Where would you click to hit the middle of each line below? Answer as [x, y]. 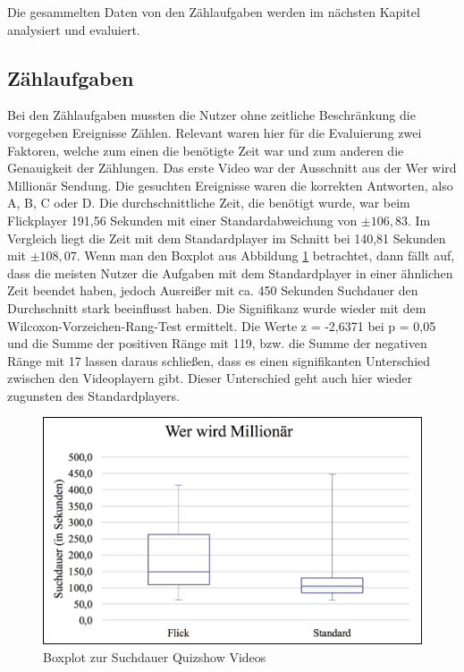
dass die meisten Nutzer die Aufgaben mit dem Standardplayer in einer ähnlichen [230, 272]
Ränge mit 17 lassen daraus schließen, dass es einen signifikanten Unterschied [219, 360]
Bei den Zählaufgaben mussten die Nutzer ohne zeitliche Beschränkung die [211, 115]
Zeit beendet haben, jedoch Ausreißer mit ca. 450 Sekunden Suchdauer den [213, 290]
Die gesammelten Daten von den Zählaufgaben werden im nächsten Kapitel [214, 12]
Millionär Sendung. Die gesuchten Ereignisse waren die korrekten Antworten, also [230, 185]
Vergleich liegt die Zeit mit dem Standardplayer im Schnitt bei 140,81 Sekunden [227, 238]
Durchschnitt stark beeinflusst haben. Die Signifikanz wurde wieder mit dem [217, 307]
